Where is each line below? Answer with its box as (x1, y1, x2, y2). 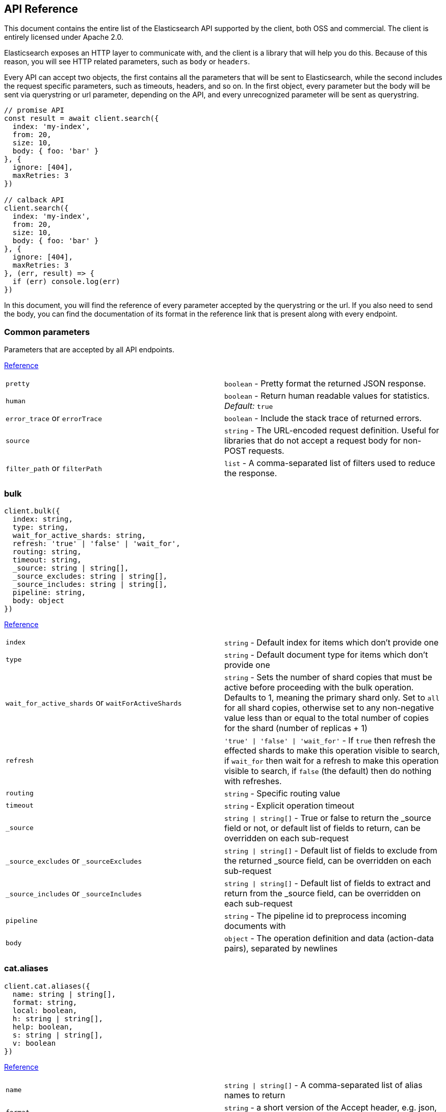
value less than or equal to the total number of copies (224, 712, 429, 723)
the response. (224, 468, 277, 479)
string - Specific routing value (224, 788, 340, 798)
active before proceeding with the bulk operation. (224, 682, 414, 692)
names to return (224, 1090, 285, 1100)
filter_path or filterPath (6, 463, 102, 474)
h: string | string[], (12, 1014, 103, 1023)
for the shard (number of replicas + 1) (224, 722, 368, 733)
